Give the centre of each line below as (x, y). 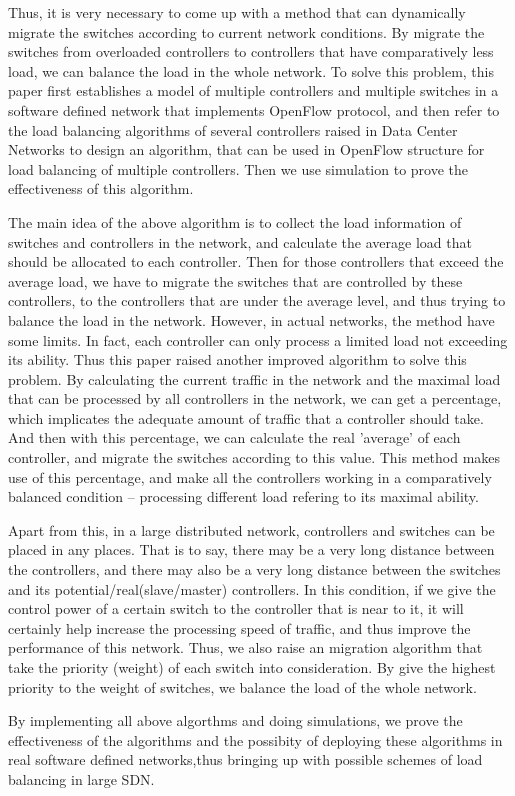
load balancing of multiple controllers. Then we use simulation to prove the (238, 168)
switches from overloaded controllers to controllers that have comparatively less (251, 51)
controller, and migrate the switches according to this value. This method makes (254, 457)
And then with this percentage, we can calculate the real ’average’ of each (234, 437)
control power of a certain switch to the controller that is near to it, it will (236, 608)
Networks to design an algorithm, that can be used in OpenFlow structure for (246, 149)
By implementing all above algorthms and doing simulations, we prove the (235, 720)
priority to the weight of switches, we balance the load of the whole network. (242, 686)
